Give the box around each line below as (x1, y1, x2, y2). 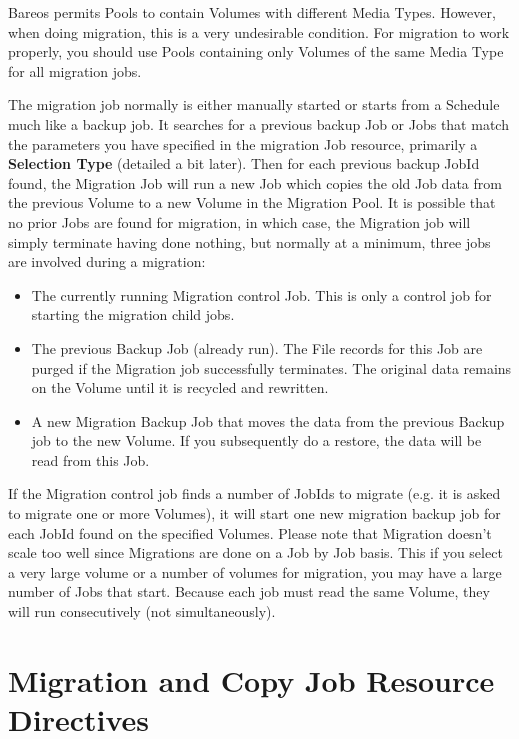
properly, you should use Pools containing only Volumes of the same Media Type (8, 41, 504, 62)
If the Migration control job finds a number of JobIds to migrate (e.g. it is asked (8, 483, 501, 504)
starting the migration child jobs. (31, 304, 235, 325)
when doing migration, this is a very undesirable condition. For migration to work (8, 21, 510, 42)
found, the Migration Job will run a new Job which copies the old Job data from (8, 172, 502, 193)
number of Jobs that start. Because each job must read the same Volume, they (8, 581, 490, 602)
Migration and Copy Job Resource (8, 659, 495, 700)
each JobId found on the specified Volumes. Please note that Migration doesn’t (8, 522, 492, 543)
